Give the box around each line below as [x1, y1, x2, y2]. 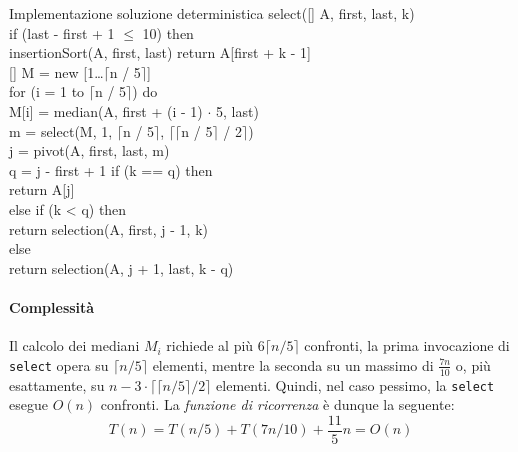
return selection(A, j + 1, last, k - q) [9, 257, 234, 278]
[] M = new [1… [9, 61, 104, 82]
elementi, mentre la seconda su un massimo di [152, 354, 434, 375]
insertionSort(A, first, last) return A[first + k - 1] [9, 42, 311, 63]
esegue [9, 394, 48, 415]
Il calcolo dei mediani [9, 335, 140, 356]
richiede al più [166, 335, 254, 356]
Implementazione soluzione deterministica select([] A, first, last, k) [9, 3, 415, 23]
